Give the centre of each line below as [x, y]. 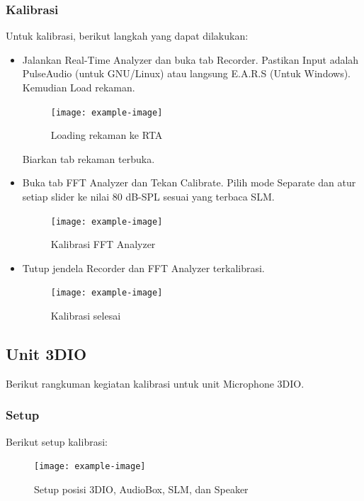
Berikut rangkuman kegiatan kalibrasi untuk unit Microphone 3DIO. [155, 383]
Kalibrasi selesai [86, 316]
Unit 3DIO [46, 354]
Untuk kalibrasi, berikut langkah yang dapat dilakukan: [127, 36]
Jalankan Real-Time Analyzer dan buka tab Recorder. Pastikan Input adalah [190, 59]
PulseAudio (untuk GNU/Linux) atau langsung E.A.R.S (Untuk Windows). [186, 73]
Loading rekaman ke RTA [107, 135]
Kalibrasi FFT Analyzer [103, 244]
